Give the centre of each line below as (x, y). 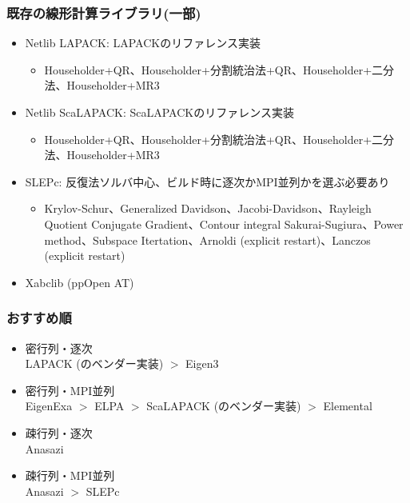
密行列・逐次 (59, 347)
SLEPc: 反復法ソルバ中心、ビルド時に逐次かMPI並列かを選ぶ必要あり (207, 181)
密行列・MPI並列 (70, 390)
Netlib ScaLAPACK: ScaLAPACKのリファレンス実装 (159, 112)
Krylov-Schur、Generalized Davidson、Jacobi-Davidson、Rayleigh (208, 208)
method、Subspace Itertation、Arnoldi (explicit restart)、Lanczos (207, 240)
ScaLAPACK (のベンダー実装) (224, 406)
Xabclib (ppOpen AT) (80, 282)
